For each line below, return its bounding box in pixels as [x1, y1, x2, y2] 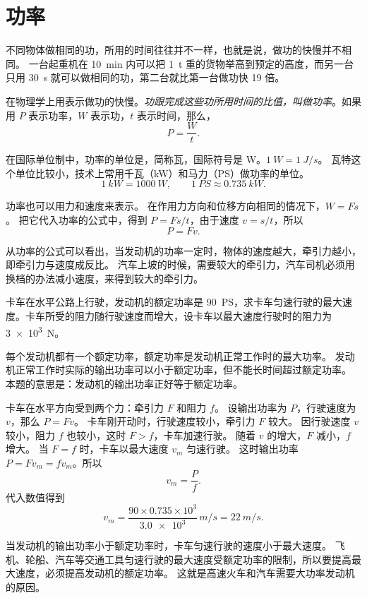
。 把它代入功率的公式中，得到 [6, 212, 148, 227]
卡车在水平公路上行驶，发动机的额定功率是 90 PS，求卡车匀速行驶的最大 [6, 294, 342, 309]
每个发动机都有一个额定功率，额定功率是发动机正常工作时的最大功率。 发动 [6, 348, 355, 363]
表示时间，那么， [136, 107, 216, 122]
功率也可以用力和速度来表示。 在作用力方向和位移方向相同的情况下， [6, 198, 325, 213]
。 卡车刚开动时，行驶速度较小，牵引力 [73, 414, 255, 429]
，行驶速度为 [296, 400, 356, 414]
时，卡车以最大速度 [79, 441, 169, 456]
